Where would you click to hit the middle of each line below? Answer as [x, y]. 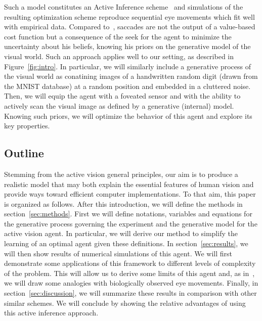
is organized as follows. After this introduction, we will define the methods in [123, 203]
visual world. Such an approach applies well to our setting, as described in [119, 56]
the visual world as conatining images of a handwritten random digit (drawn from [131, 76]
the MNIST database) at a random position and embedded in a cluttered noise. [127, 86]
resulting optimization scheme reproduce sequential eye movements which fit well [129, 16]
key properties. [27, 126]
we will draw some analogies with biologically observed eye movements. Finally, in [131, 283]
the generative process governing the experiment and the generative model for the [131, 223]
